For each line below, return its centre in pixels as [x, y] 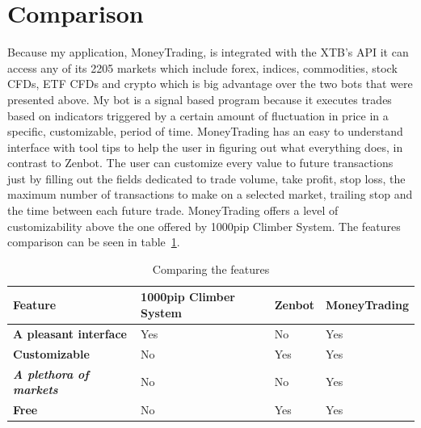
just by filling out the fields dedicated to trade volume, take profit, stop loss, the [206, 178]
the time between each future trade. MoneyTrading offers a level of [173, 210]
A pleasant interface [70, 333]
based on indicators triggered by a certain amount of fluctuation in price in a [198, 115]
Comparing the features [211, 269]
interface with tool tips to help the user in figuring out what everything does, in [205, 147]
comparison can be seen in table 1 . [94, 242]
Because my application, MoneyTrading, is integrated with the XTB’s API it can [208, 52]
